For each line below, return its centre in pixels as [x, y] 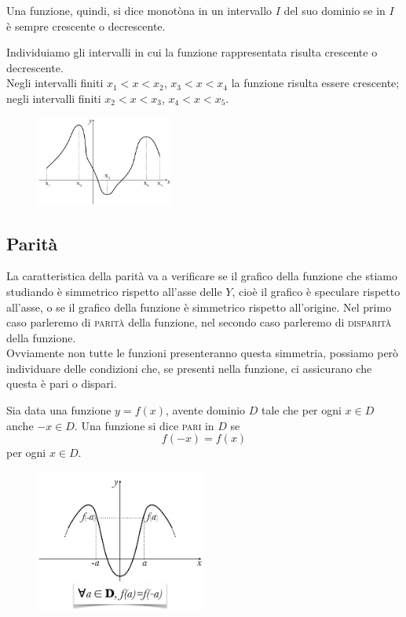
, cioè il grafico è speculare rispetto [316, 291]
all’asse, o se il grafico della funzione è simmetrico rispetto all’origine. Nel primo [199, 307]
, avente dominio [205, 410]
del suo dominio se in [335, 10]
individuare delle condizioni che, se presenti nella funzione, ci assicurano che [189, 368]
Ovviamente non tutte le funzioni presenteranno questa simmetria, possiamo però [203, 353]
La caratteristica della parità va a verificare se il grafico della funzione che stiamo [202, 276]
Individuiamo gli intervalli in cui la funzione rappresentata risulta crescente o [192, 52]
